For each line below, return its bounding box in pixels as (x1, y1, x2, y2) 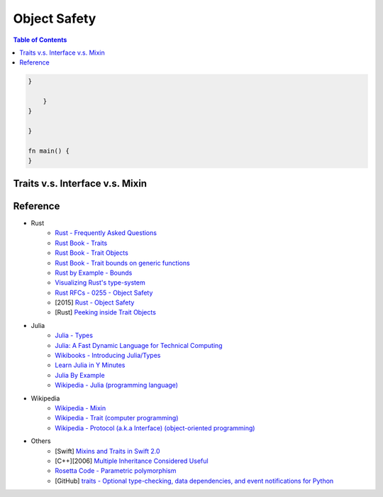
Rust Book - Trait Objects (55, 248, 129, 257)
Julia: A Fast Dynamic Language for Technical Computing (55, 341, 223, 349)
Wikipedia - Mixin (55, 403, 106, 412)
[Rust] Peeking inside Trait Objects (55, 308, 156, 317)
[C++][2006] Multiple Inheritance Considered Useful (55, 457, 209, 465)
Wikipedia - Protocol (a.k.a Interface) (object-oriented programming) (55, 423, 255, 432)
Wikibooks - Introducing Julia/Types (55, 351, 161, 360)
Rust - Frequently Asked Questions (55, 229, 157, 237)
